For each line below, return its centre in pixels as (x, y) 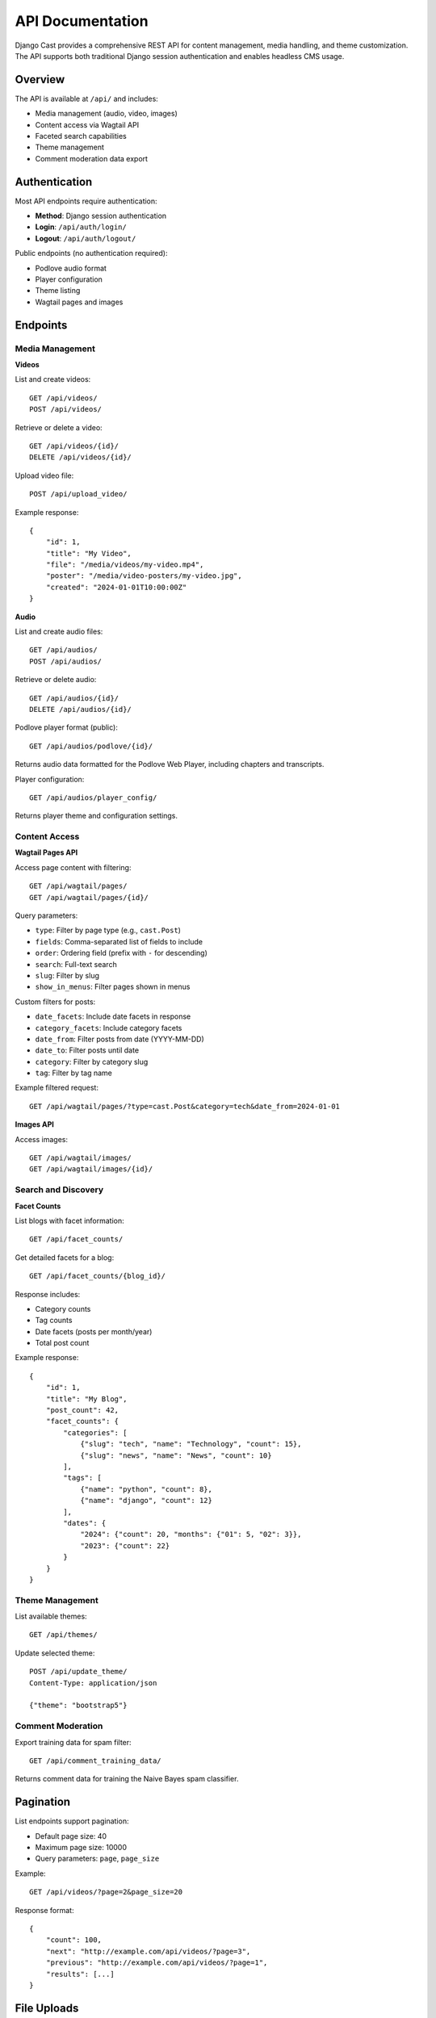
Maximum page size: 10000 (81, 1847)
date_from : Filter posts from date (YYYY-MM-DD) (120, 1039)
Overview (40, 80)
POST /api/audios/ (66, 661)
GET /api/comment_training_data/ (95, 1761)
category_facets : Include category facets (109, 1028)
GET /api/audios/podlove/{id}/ (91, 746)
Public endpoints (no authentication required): (91, 253)
